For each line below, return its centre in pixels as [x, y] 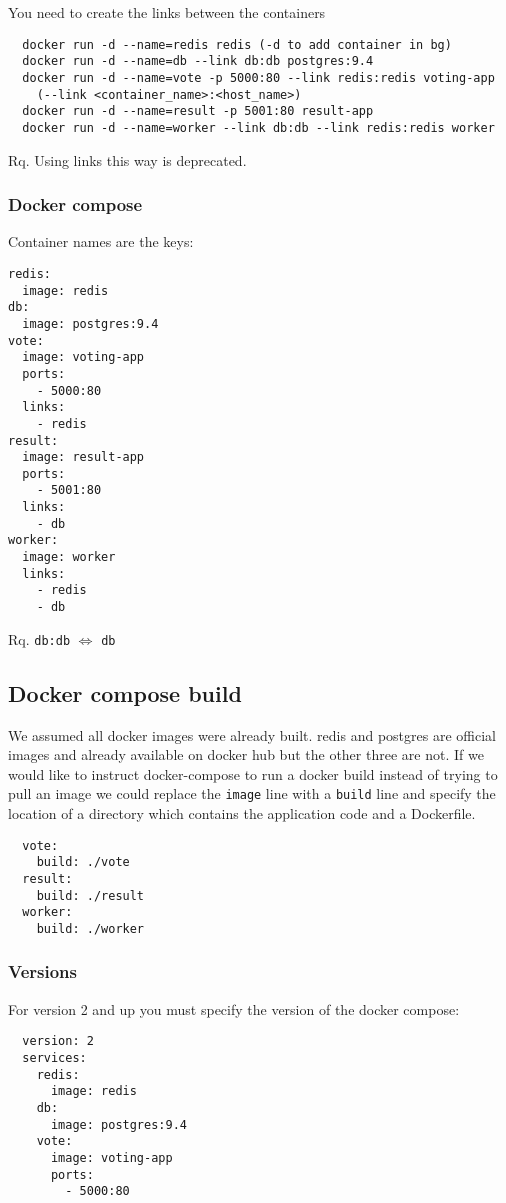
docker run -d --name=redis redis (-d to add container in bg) [237, 44]
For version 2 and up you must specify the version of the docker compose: [234, 1008]
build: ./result [90, 895]
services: [54, 1058]
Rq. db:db [39, 638]
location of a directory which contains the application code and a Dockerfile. [242, 813]
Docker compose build [125, 692]
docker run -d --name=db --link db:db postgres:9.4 [198, 61]
